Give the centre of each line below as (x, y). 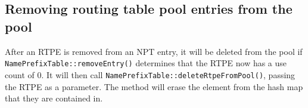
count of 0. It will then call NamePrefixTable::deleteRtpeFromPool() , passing (150, 74)
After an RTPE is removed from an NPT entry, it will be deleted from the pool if (154, 51)
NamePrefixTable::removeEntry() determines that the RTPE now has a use (146, 63)
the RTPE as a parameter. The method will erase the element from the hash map (154, 86)
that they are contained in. (54, 98)
